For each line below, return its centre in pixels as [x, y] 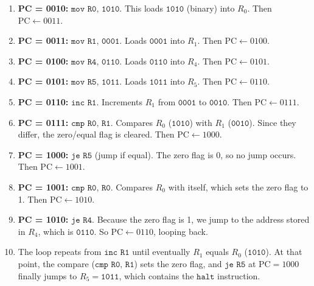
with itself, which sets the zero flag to [238, 187]
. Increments [119, 101]
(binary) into [211, 8]
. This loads [141, 8]
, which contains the [156, 275]
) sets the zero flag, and [178, 263]
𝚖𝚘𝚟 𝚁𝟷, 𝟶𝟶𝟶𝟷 [96, 42]
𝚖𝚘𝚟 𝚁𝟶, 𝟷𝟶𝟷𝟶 [96, 9]
